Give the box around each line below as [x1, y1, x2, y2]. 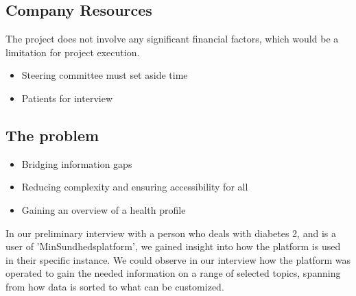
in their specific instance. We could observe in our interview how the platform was [5, 252, 351, 267]
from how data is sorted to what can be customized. [5, 279, 224, 293]
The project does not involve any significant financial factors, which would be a [5, 32, 339, 46]
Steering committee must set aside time [21, 68, 188, 82]
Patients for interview [21, 90, 112, 105]
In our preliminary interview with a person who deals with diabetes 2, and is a [5, 225, 336, 240]
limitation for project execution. [5, 45, 140, 59]
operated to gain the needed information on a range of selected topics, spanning [5, 266, 341, 280]
